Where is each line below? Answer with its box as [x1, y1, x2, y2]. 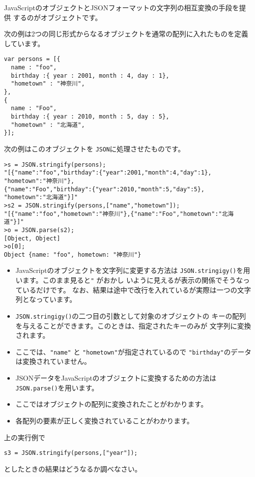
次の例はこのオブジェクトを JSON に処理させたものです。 [4, 143, 185, 153]
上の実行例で [4, 432, 45, 442]
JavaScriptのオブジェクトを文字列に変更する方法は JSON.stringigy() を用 [15, 265, 251, 275]
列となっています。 [15, 294, 77, 304]
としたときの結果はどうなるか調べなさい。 [4, 463, 142, 474]
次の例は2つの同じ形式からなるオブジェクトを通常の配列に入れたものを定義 [4, 29, 248, 39]
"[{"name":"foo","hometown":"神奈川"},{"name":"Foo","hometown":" [4, 210, 222, 217]
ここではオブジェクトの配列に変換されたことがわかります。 [15, 399, 208, 409]
